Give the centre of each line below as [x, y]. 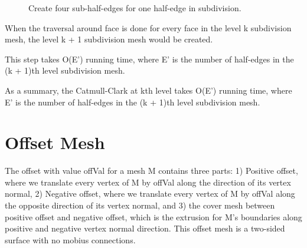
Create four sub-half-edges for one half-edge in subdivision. [135, 8]
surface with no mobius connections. [70, 239]
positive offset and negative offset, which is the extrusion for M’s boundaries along [153, 216]
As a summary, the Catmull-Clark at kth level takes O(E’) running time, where [148, 90]
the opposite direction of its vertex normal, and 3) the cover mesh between [140, 205]
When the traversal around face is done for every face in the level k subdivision [148, 27]
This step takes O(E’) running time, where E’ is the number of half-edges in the [149, 59]
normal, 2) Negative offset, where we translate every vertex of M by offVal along [150, 194]
